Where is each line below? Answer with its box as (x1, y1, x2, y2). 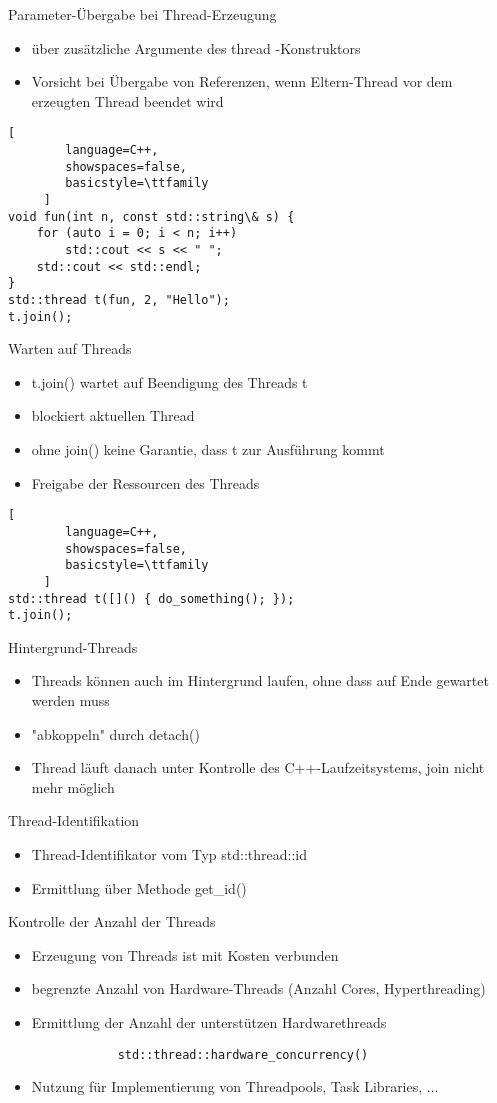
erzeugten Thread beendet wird (31, 90, 224, 111)
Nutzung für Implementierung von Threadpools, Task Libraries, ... (31, 1076, 439, 1097)
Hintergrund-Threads (8, 636, 138, 657)
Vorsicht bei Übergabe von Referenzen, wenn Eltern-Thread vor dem (31, 71, 453, 92)
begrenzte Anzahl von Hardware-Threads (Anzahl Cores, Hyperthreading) (31, 978, 486, 999)
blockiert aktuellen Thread (31, 405, 195, 426)
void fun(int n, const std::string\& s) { (8, 209, 295, 224)
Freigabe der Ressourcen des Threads (31, 472, 260, 493)
